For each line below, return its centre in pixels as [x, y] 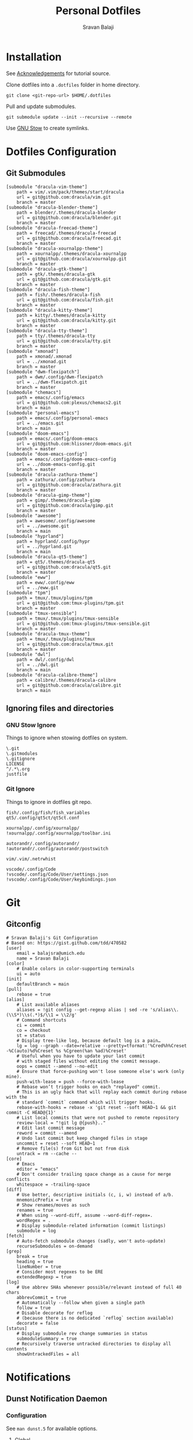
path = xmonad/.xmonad [44, 356]
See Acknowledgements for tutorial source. [58, 73]
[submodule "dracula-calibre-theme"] [52, 675]
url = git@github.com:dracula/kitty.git [66, 320]
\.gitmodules [22, 754]
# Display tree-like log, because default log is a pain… [89, 1041]
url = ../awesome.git [43, 526]
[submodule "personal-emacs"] [43, 413]
